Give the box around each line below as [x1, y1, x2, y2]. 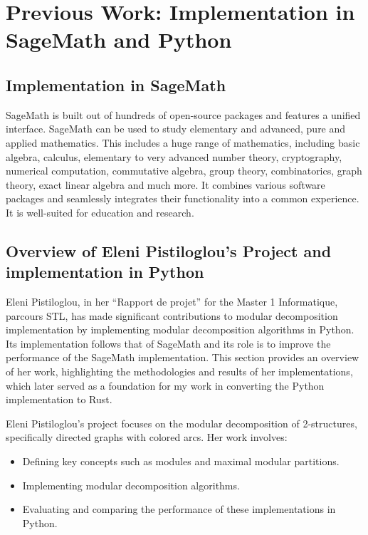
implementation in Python [6, 261, 204, 283]
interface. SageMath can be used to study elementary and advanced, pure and [6, 121, 346, 136]
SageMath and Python [6, 25, 232, 54]
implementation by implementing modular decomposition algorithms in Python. [6, 322, 354, 337]
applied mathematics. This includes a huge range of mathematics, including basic [6, 135, 360, 150]
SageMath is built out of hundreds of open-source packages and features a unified [6, 107, 361, 122]
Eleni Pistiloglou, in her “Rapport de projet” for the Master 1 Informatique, [6, 294, 338, 309]
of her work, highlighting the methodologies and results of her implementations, [6, 364, 353, 379]
